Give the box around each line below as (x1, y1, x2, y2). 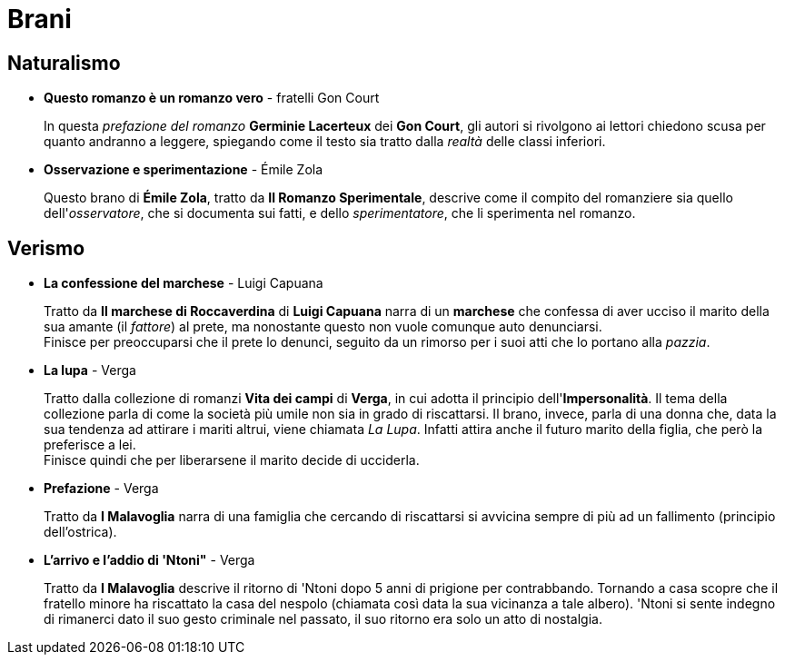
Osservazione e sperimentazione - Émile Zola (44, 162, 323, 178)
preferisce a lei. (44, 437, 136, 453)
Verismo (7, 236, 85, 260)
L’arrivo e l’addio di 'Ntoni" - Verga (44, 552, 255, 568)
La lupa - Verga (44, 362, 136, 379)
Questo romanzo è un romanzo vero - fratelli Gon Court (44, 90, 380, 106)
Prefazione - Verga (44, 480, 159, 497)
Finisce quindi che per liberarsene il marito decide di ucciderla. (44, 452, 420, 469)
